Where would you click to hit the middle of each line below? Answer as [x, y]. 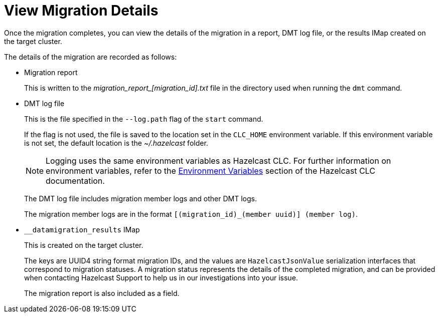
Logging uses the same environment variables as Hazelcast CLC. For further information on [218, 161]
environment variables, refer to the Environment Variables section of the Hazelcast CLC [210, 171]
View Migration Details [81, 11]
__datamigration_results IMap [82, 229]
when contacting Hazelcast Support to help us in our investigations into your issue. [161, 277]
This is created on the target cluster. [84, 245]
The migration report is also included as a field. [102, 293]
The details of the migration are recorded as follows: [91, 57]
